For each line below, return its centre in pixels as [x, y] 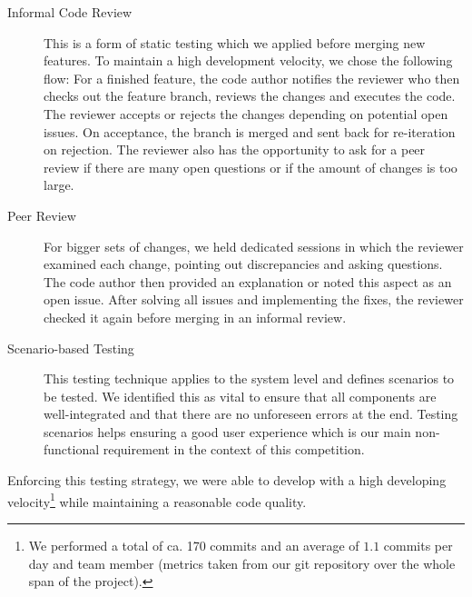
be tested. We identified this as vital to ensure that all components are [240, 396]
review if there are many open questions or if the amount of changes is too [251, 167]
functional [72, 449]
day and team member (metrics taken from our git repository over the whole [242, 563]
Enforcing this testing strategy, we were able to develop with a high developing [227, 480]
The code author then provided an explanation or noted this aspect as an [248, 281]
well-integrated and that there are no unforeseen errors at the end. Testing [251, 414]
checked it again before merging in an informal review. [195, 317]
